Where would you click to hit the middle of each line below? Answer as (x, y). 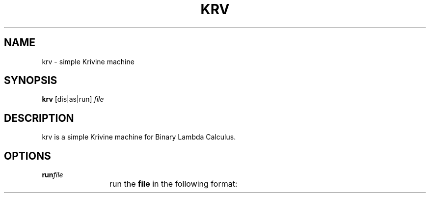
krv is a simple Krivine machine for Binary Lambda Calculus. (139, 137)
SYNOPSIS (31, 81)
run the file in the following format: (174, 184)
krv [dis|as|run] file (73, 99)
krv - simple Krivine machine (88, 61)
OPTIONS (27, 156)
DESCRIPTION (39, 118)
